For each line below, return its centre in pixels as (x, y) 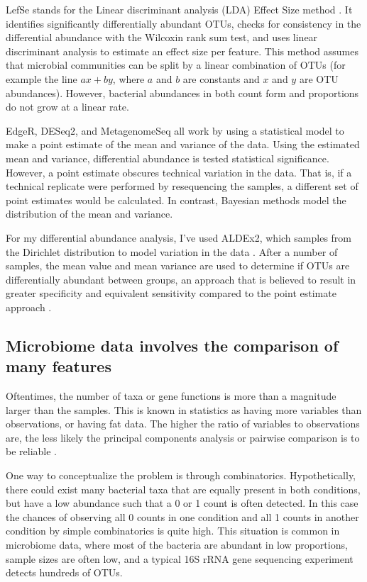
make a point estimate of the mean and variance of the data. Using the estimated (183, 144)
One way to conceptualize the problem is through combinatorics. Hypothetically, (181, 475)
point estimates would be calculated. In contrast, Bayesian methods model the (176, 200)
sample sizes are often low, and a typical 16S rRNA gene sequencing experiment (180, 558)
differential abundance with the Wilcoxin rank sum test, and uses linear (162, 37)
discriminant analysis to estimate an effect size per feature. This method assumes (182, 51)
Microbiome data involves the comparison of (172, 345)
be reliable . (32, 451)
